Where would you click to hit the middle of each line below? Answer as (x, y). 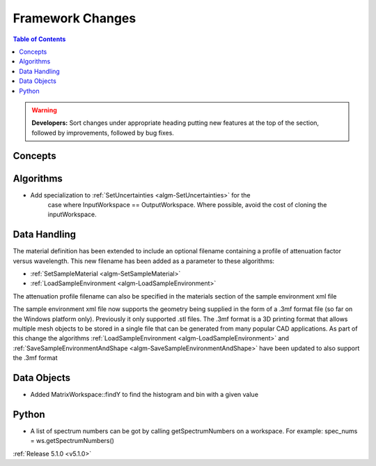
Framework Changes (75, 18)
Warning (44, 110)
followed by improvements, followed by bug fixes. (103, 133)
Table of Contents (39, 39)
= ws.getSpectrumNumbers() (72, 441)
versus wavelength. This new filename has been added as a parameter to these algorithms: (144, 261)
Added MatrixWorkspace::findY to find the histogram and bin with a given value (144, 395)
